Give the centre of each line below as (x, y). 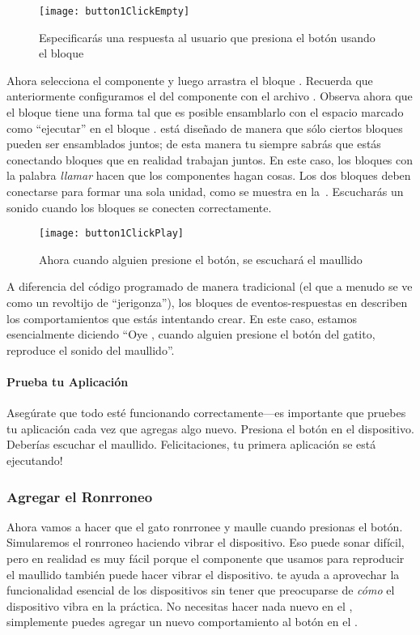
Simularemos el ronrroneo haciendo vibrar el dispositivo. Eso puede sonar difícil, (206, 542)
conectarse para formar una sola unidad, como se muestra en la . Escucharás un (205, 191)
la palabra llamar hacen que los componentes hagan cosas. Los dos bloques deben (209, 175)
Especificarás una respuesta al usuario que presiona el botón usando (207, 37)
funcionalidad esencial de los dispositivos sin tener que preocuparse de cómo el (201, 590)
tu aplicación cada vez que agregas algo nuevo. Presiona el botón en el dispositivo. (210, 428)
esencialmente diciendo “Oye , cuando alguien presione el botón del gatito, (191, 334)
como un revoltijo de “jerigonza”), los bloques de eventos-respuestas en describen (207, 303)
